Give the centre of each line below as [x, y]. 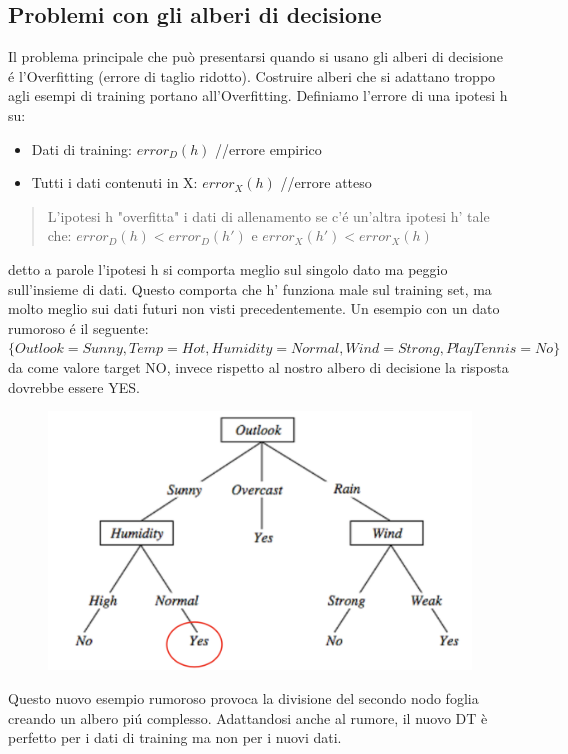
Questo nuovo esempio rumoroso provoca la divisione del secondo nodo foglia [243, 697]
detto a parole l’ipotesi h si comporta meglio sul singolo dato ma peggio [228, 268]
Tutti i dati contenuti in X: [114, 182]
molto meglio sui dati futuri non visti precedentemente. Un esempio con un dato [254, 308]
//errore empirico [268, 148]
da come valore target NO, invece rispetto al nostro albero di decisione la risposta [258, 366]
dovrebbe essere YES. [74, 386]
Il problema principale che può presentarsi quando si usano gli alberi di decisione [255, 56]
